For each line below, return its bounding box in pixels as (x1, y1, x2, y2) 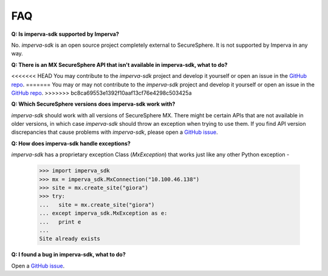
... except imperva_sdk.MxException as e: (39, 210, 168, 217)
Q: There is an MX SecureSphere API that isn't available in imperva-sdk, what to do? (11, 61, 228, 68)
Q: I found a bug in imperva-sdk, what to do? (11, 251, 126, 258)
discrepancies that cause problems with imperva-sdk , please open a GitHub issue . (11, 128, 218, 136)
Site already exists (39, 235, 100, 243)
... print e (39, 218, 81, 225)
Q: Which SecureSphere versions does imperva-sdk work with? (11, 100, 176, 108)
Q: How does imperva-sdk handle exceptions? (11, 140, 131, 147)
